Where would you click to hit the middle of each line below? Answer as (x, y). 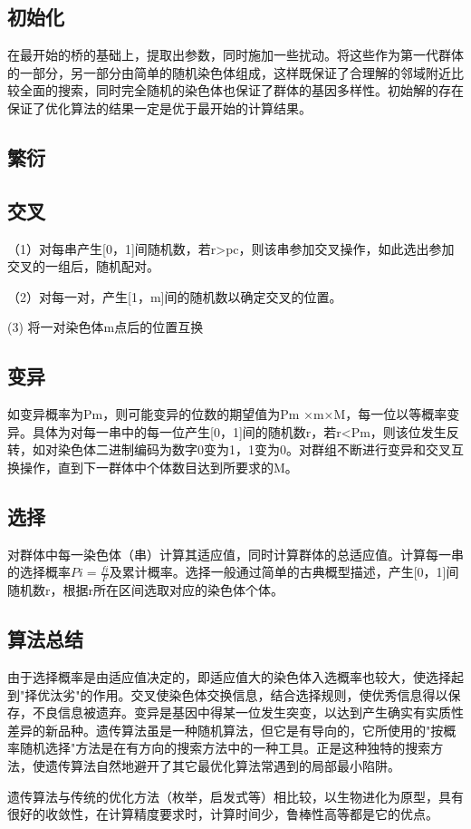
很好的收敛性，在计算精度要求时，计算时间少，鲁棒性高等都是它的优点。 (223, 814)
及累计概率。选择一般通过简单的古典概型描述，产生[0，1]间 (284, 572)
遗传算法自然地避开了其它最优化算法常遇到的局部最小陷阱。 (222, 765)
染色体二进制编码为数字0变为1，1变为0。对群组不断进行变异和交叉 (254, 449)
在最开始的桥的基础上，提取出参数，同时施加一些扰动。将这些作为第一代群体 (235, 55)
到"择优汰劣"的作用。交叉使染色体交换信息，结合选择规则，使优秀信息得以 (228, 694)
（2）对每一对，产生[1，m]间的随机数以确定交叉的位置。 (175, 296)
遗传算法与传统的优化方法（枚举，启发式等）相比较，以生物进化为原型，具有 (235, 796)
